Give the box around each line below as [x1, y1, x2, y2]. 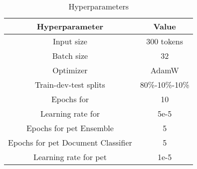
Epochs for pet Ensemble [26, 122, 114, 134]
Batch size [52, 50, 88, 61]
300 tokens [146, 35, 184, 47]
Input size [52, 35, 87, 47]
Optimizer [52, 64, 88, 76]
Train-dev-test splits [35, 79, 105, 90]
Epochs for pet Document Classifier [8, 137, 132, 148]
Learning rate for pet [33, 151, 107, 163]
